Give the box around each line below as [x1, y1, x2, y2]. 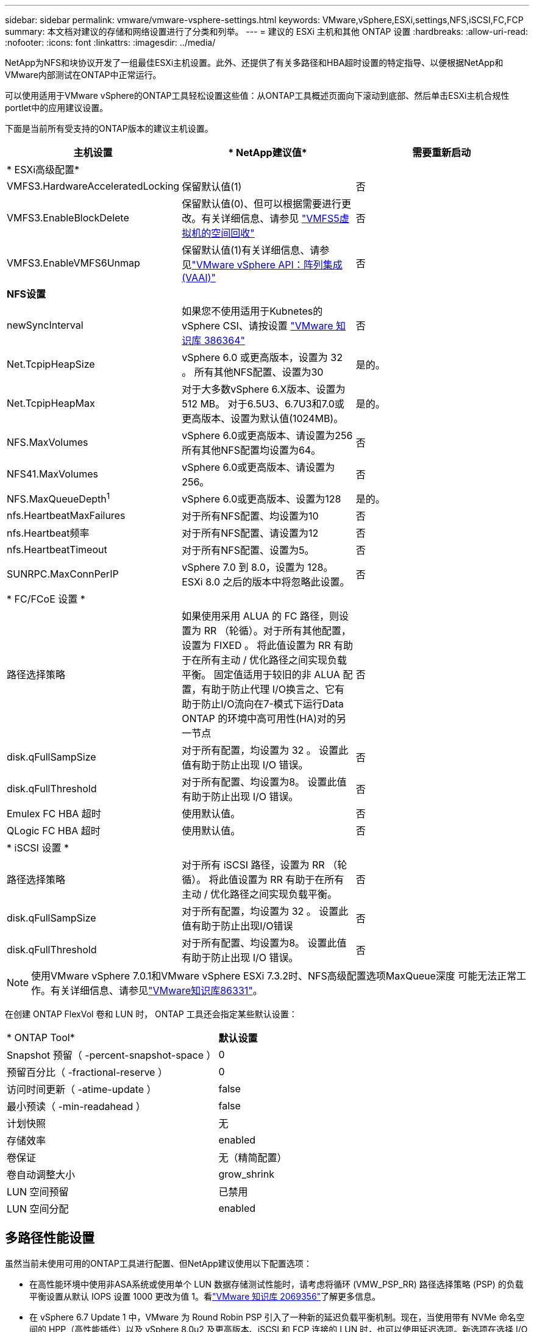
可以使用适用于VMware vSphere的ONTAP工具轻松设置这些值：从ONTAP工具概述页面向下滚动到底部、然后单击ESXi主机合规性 [5, 90, 510, 101]
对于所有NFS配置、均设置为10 [182, 510, 319, 522]
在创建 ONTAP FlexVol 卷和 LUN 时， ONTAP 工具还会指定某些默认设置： [5, 1009, 297, 1019]
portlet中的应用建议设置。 [5, 102, 109, 113]
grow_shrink [218, 1168, 274, 1180]
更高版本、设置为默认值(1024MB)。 [182, 412, 344, 424]
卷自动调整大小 [7, 1169, 76, 1181]
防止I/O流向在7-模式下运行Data [201, 698, 344, 710]
